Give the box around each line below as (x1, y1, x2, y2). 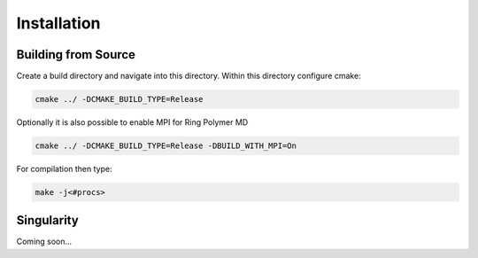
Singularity (16, 213, 79, 228)
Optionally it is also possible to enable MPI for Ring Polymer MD (16, 117, 249, 128)
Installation (16, 13, 101, 33)
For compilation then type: (16, 164, 112, 174)
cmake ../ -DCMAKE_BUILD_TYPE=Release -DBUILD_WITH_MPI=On (35, 141, 297, 151)
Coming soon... (16, 236, 73, 247)
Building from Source (16, 47, 136, 62)
